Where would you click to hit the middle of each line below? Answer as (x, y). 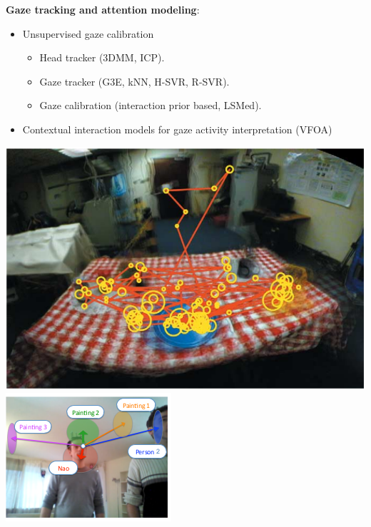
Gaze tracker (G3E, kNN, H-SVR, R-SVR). (134, 81)
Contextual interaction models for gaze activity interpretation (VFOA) (177, 129)
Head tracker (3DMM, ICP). (102, 57)
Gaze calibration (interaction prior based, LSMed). (151, 105)
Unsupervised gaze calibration (88, 33)
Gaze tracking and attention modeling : (103, 9)
